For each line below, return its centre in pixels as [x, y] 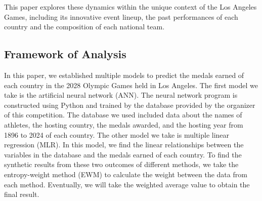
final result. [22, 194]
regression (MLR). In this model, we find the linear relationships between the [124, 145]
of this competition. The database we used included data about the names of [123, 115]
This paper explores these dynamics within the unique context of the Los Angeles [130, 7]
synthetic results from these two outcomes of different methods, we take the [121, 164]
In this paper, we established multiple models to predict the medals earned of [124, 75]
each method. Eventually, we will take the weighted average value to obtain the [127, 184]
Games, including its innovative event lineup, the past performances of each [121, 16]
